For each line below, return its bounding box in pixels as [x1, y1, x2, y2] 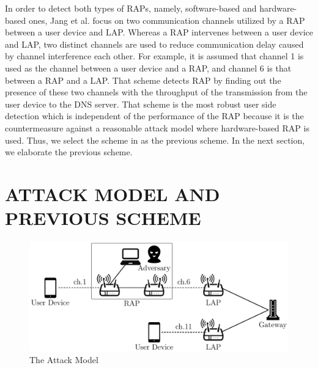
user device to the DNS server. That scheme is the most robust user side [5, 97, 276, 110]
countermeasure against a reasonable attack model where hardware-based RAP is [5, 121, 309, 134]
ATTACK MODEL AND [5, 181, 220, 206]
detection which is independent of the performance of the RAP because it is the [5, 109, 304, 122]
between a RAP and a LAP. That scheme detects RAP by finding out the [5, 73, 281, 86]
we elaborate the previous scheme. [5, 145, 133, 158]
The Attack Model [29, 353, 98, 366]
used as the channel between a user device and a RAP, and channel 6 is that [5, 61, 292, 74]
